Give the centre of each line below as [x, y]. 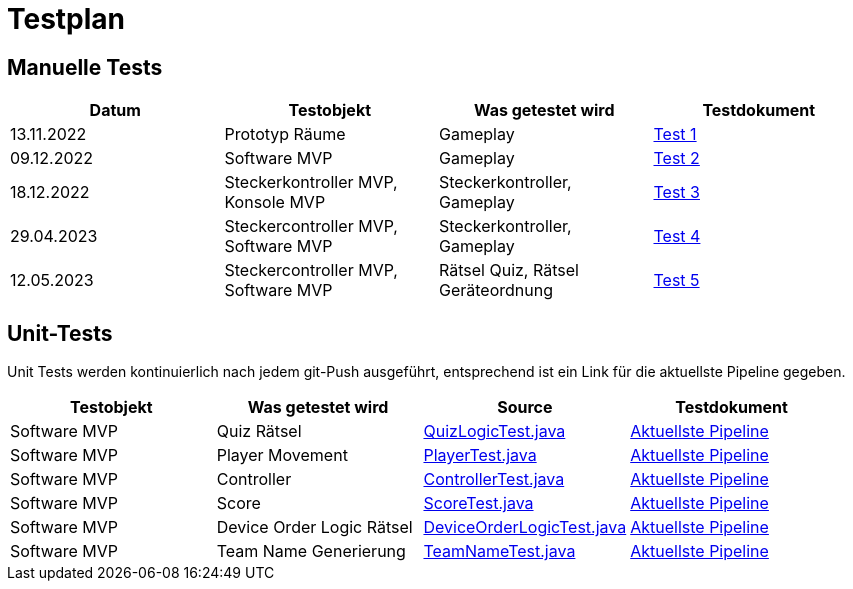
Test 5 [676, 280]
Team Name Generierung [311, 551]
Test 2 [676, 158]
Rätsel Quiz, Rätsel [509, 270]
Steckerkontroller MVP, [311, 182]
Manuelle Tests [85, 67]
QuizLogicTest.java [494, 431]
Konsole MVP [275, 202]
